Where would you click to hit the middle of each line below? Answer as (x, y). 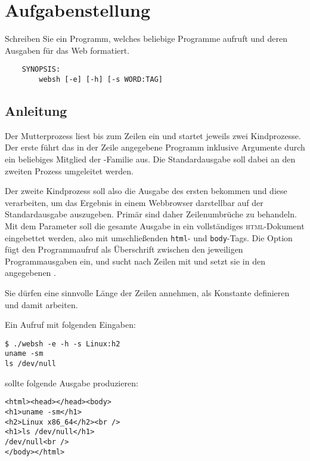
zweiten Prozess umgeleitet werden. (69, 170)
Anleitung (36, 111)
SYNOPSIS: (41, 70)
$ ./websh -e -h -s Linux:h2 (63, 344)
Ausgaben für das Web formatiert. (67, 50)
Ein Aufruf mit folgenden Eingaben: (70, 325)
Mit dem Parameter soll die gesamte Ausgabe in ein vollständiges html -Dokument (155, 225)
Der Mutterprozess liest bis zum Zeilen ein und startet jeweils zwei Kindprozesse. (153, 135)
